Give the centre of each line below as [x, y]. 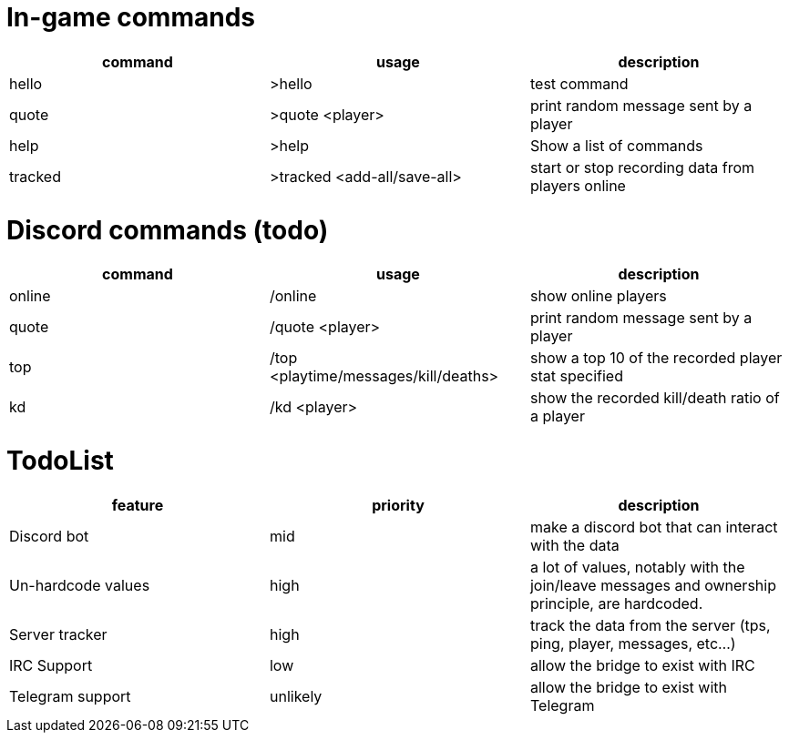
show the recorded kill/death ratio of [655, 398]
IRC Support [51, 665]
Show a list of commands [616, 145]
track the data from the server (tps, [650, 625]
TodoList [60, 461]
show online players [598, 296]
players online [578, 185]
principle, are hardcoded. [616, 603]
